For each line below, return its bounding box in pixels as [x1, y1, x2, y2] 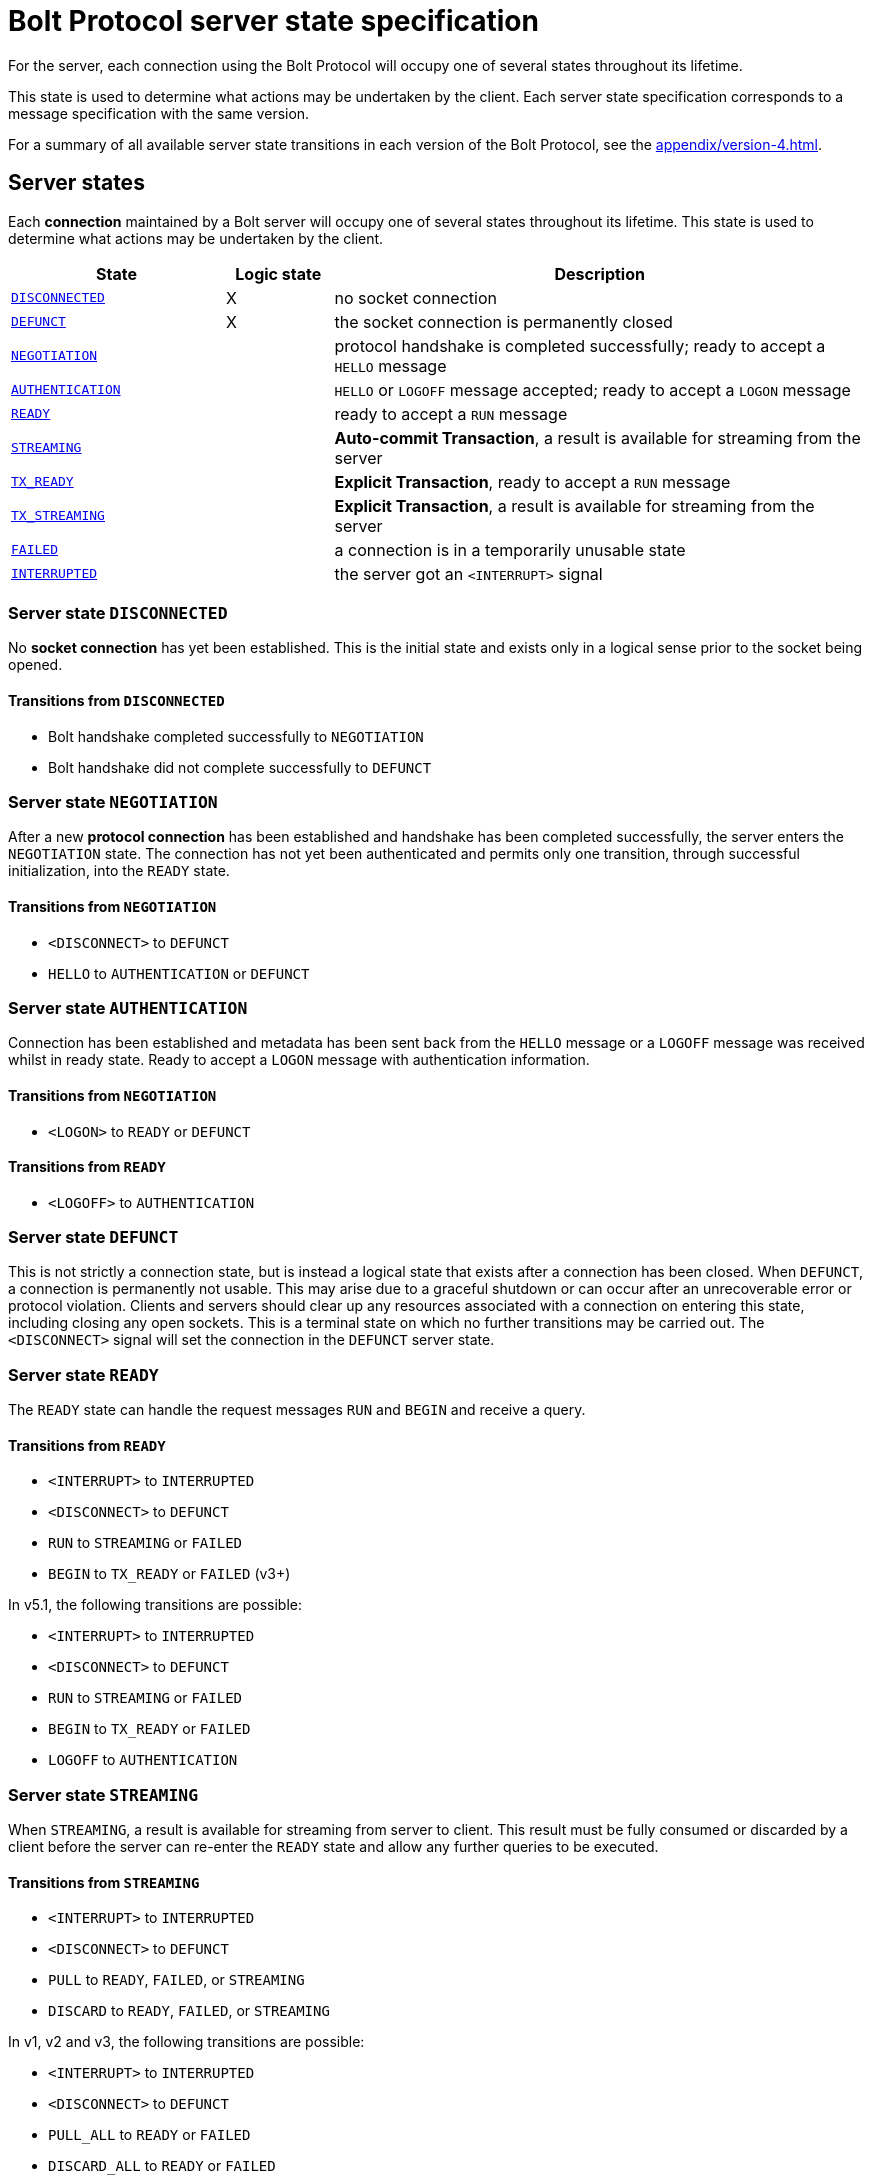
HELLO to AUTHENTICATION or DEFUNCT [48, 964, 310, 982]
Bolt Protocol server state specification [8, 4, 539, 38]
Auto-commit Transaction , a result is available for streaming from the [334, 427, 861, 448]
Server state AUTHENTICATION [8, 997, 248, 1018]
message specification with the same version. [8, 104, 310, 122]
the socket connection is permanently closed [334, 311, 673, 332]
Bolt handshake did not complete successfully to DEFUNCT [48, 758, 432, 776]
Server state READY [8, 1364, 159, 1385]
